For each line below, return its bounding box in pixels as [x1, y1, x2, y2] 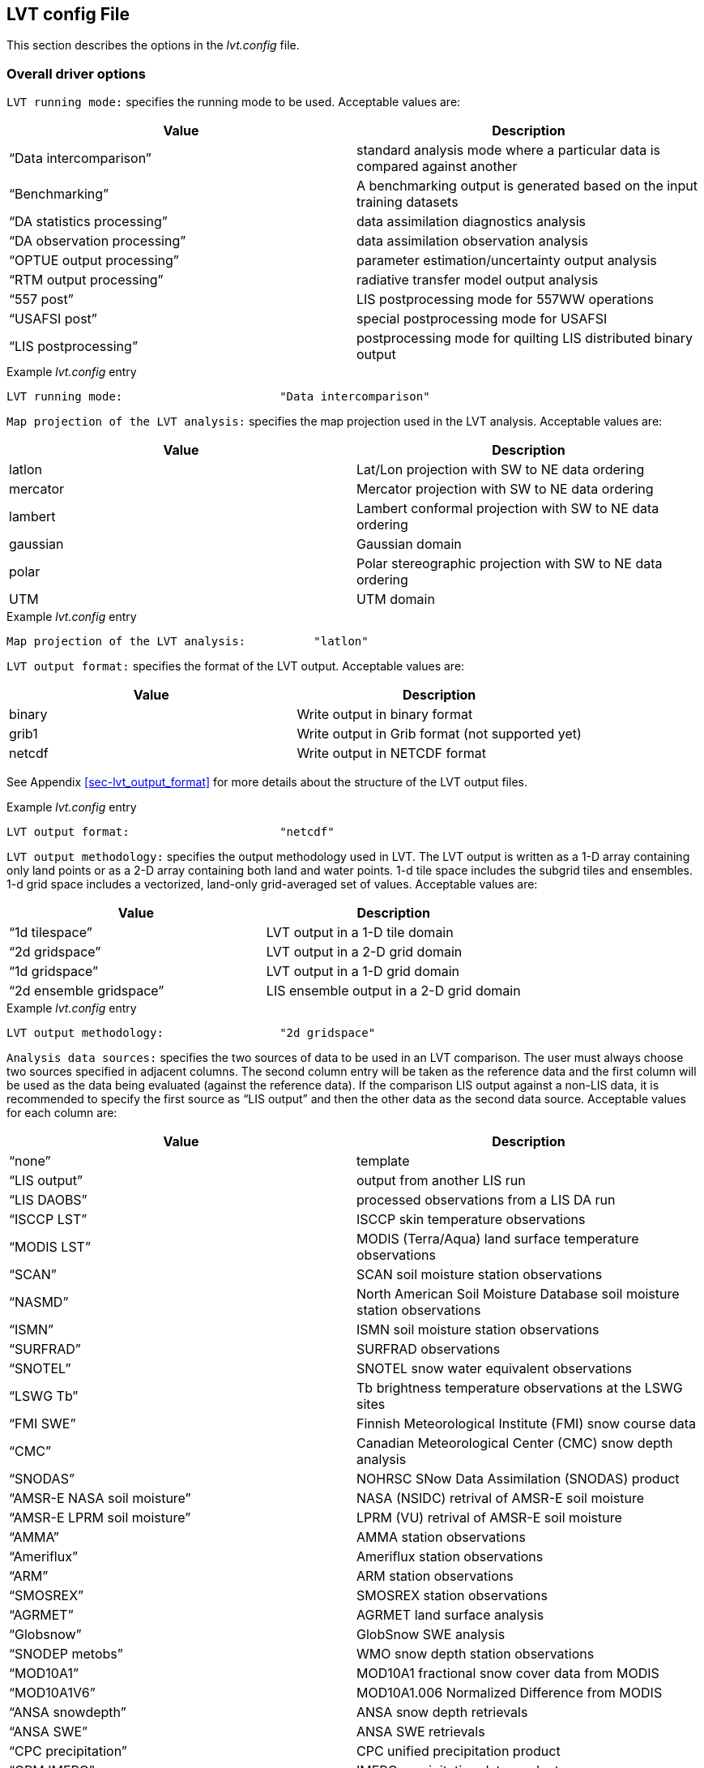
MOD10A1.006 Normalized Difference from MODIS [356, 1685, 663, 1702]
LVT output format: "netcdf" [6, 825, 335, 839]
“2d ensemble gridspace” [9, 982, 164, 1000]
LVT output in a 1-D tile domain [266, 924, 454, 941]
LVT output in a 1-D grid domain [266, 963, 460, 980]
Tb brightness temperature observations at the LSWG [356, 1380, 683, 1397]
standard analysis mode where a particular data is [356, 142, 661, 159]
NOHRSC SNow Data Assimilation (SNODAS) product [356, 1470, 680, 1488]
